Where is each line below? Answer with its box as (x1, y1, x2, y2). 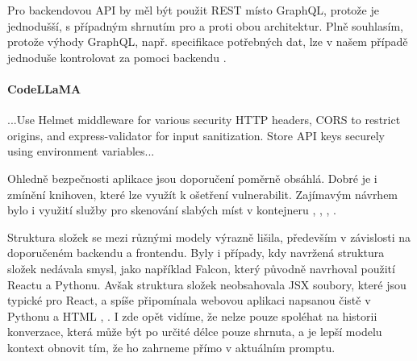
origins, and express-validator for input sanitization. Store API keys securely (7, 127, 385, 143)
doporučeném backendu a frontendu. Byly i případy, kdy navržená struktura (7, 244, 385, 261)
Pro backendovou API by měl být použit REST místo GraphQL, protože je (7, 2, 379, 18)
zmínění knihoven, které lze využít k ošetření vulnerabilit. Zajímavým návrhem (7, 185, 398, 202)
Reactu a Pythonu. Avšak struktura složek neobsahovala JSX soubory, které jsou (7, 276, 407, 293)
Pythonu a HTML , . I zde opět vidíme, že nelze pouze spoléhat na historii (7, 307, 377, 324)
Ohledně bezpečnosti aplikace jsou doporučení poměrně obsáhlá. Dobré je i (7, 169, 377, 186)
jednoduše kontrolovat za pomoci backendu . (7, 48, 227, 65)
